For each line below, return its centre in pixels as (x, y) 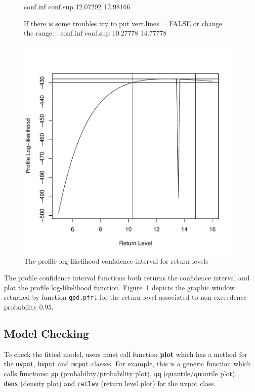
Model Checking (46, 333)
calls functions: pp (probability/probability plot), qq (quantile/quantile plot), (121, 373)
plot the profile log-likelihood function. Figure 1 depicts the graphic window (119, 287)
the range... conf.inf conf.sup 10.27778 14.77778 (95, 33)
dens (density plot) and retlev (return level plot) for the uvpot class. (110, 383)
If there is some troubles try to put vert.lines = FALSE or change (123, 23)
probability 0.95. (29, 306)
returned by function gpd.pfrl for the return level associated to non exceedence (125, 297)
